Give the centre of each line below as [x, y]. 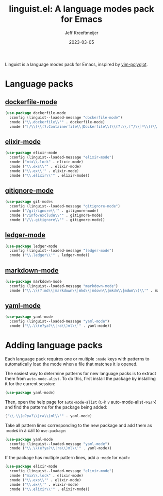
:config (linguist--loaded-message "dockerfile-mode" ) [66, 118]
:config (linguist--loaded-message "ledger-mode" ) [62, 251]
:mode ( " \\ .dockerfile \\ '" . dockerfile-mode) [57, 122]
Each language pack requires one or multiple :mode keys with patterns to [77, 359]
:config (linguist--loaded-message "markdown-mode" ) [64, 286]
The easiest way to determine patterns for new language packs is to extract [81, 373]
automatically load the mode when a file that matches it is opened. [71, 364]
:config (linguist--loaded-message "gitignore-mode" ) [65, 206]
